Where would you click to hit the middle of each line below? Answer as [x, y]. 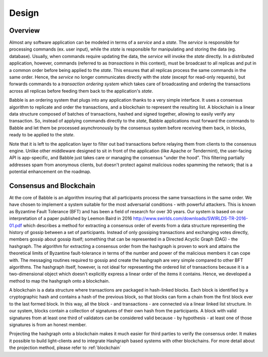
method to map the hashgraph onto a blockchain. [60, 281]
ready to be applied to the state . [42, 135]
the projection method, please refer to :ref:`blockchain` [65, 348]
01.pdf [16, 225]
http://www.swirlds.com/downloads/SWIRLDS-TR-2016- [191, 219]
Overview [25, 30]
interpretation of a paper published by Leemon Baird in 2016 [71, 219]
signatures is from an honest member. [48, 325]
